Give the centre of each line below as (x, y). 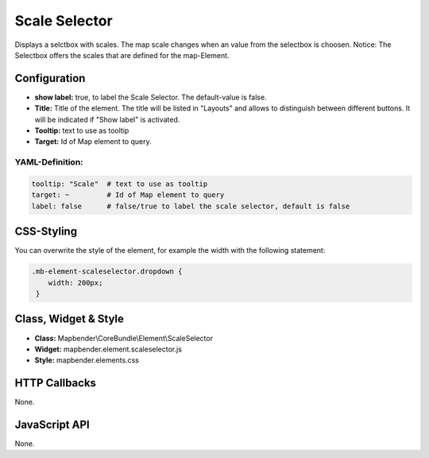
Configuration (50, 78)
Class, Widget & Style (70, 319)
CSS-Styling (46, 232)
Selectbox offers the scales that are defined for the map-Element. (122, 55)
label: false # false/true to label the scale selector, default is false (191, 206)
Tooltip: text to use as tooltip (82, 130)
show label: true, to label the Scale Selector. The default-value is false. (151, 97)
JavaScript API (52, 425)
